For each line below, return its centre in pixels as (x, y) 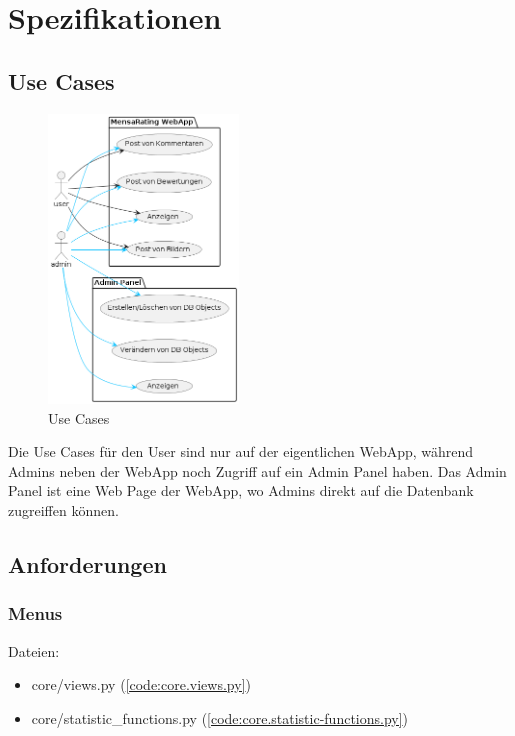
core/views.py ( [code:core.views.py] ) (141, 684)
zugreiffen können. (63, 510)
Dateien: (34, 650)
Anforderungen (87, 564)
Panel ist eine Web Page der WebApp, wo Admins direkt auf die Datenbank (241, 490)
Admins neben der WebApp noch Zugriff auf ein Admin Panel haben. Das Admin (257, 470)
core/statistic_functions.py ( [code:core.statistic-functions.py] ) (220, 717)
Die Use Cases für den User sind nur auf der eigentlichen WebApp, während (241, 451)
